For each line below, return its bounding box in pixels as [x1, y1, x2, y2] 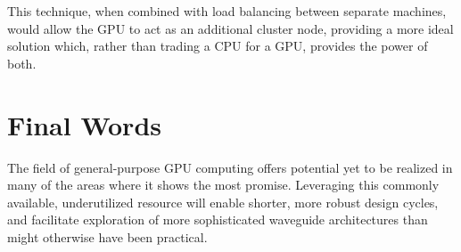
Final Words [7, 106, 161, 142]
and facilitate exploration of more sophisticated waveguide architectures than [7, 210, 428, 229]
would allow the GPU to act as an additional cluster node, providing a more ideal [7, 19, 454, 37]
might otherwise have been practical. [7, 227, 208, 246]
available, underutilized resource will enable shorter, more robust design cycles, [7, 192, 439, 211]
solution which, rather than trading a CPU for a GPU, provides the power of [7, 37, 428, 55]
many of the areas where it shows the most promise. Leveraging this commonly [7, 175, 440, 194]
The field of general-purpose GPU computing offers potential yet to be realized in [7, 158, 453, 176]
